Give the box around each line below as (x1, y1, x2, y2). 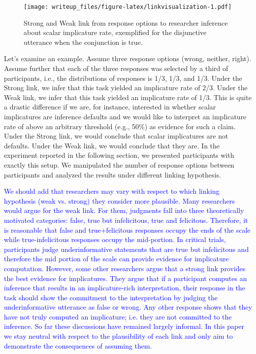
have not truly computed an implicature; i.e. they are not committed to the (4, 311, 232, 321)
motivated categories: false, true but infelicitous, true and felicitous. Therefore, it (4, 214, 248, 225)
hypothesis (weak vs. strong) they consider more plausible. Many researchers (4, 195, 235, 206)
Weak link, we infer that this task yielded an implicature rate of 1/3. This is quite (4, 92, 252, 102)
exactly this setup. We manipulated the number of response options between (4, 159, 234, 170)
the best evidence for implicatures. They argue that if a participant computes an (4, 273, 247, 283)
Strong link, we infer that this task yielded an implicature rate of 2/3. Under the (4, 82, 248, 93)
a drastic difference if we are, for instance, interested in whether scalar (4, 102, 216, 112)
